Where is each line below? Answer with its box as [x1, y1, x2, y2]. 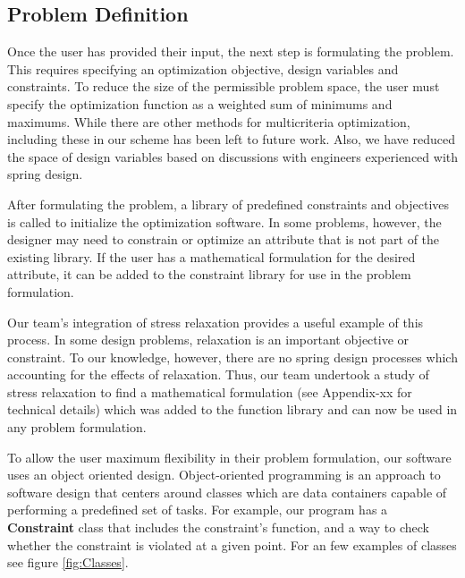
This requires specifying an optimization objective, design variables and [7, 59, 399, 78]
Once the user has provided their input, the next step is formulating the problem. [7, 42, 454, 61]
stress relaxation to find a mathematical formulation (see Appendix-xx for [7, 382, 412, 401]
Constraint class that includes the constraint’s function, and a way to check [7, 518, 430, 537]
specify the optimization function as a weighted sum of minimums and [7, 94, 393, 113]
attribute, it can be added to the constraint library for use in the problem [7, 265, 411, 284]
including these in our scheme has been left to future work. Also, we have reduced [7, 130, 455, 149]
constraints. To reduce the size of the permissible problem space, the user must [7, 77, 440, 96]
